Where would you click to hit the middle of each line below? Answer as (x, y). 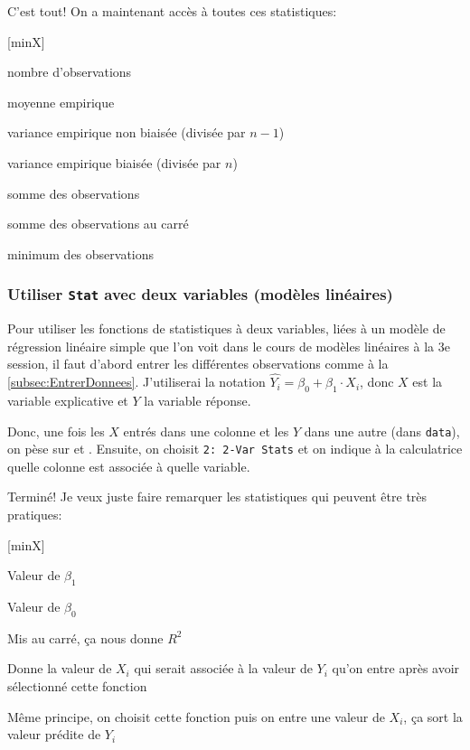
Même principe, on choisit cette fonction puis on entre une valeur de (196, 716)
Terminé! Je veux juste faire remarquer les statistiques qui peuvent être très (217, 497)
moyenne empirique (61, 102)
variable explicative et (68, 400)
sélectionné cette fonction (77, 685)
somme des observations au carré (98, 224)
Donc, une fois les (56, 431)
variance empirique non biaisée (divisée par (127, 132)
